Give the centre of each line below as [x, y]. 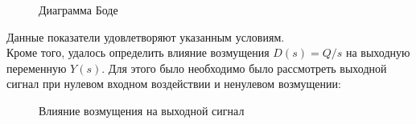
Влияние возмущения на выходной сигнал [142, 110]
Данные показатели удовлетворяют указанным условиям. [146, 36]
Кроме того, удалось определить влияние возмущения [138, 52]
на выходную [378, 52]
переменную [37, 68]
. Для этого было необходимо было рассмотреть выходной [244, 68]
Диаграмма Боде [78, 10]
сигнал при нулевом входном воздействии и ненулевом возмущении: [174, 84]
